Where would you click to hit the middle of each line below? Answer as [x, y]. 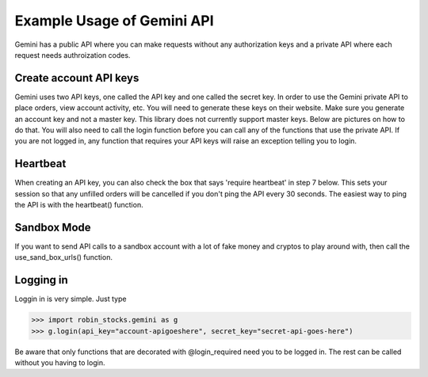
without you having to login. [60, 363]
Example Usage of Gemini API [114, 21]
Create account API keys [77, 78]
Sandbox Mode [53, 227]
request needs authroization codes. [73, 55]
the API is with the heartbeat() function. [79, 205]
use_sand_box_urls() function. [63, 257]
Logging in [42, 280]
